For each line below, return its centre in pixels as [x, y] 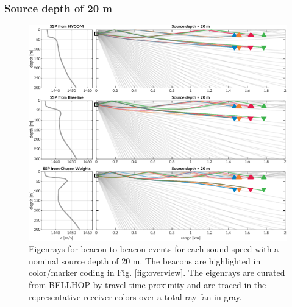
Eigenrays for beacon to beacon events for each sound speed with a [154, 249]
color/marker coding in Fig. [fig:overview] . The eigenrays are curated [157, 273]
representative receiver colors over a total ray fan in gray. [135, 296]
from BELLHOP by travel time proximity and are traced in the [148, 285]
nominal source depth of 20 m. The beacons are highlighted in [145, 260]
